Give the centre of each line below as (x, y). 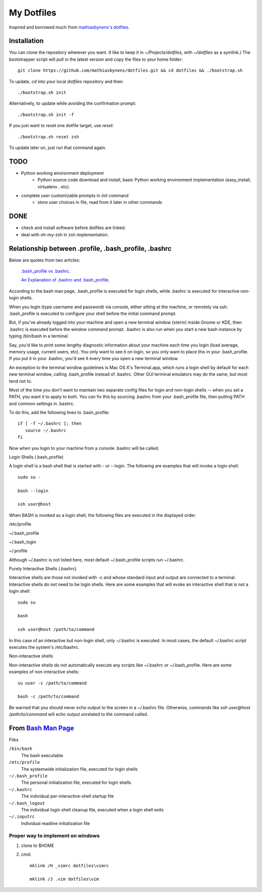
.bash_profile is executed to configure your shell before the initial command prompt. (93, 314)
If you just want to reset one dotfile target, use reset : (61, 126)
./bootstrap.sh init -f (46, 115)
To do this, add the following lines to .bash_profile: (59, 413)
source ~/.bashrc (46, 430)
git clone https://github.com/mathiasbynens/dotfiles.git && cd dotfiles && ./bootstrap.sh (130, 71)
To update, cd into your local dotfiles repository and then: (66, 81)
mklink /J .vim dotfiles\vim (64, 879)
